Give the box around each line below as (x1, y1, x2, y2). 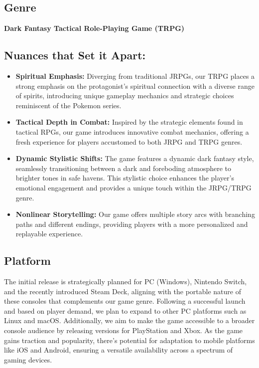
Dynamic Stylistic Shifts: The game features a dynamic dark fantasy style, (15, 153, 254, 164)
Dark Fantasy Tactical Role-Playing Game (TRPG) (4, 23, 185, 33)
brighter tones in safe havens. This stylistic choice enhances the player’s (15, 173, 234, 183)
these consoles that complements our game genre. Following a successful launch (4, 296, 246, 306)
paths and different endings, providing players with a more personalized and (15, 218, 248, 229)
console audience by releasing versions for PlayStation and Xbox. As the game (4, 325, 243, 336)
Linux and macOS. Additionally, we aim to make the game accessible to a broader (4, 315, 255, 326)
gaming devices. (4, 354, 52, 365)
